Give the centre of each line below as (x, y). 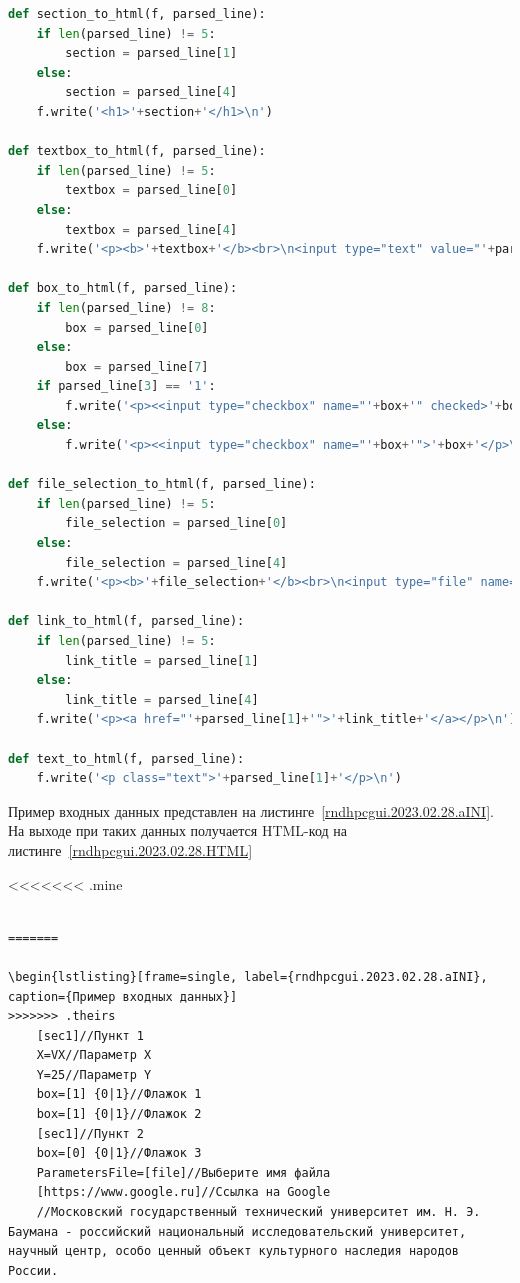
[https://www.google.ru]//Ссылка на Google (183, 1192)
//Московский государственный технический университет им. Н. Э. (258, 1212)
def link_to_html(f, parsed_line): (126, 621)
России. (33, 1270)
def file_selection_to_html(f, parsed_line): (162, 484)
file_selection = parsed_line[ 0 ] (176, 523)
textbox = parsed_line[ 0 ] (151, 190)
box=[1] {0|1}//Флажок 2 (119, 1114)
